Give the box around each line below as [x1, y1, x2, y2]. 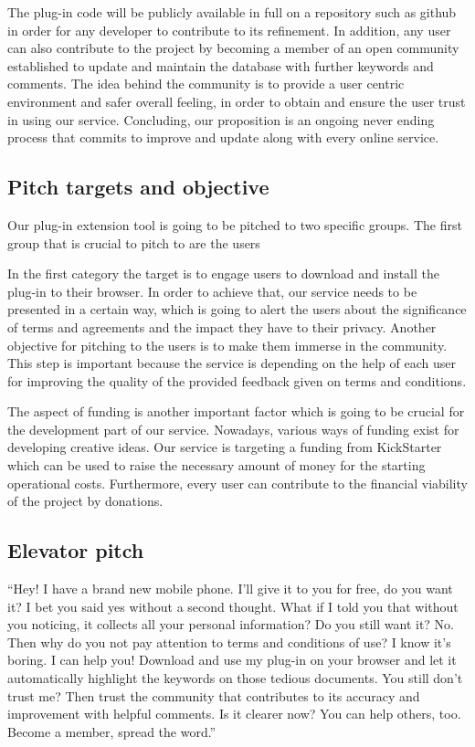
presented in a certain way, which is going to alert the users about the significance [7, 300, 467, 319]
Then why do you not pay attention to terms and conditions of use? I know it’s [7, 632, 451, 651]
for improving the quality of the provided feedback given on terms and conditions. [7, 371, 467, 390]
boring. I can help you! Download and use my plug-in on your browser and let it [7, 650, 457, 669]
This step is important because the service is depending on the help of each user [7, 353, 457, 373]
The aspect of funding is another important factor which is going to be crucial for [7, 402, 465, 421]
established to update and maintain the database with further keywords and [7, 56, 434, 75]
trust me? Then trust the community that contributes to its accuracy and [7, 686, 420, 705]
